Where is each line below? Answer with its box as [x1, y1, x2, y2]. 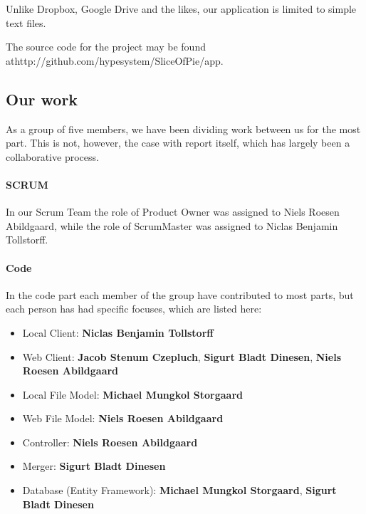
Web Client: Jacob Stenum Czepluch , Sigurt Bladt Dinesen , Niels [22, 349, 342, 364]
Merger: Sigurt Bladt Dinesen [22, 458, 166, 473]
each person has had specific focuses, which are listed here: [6, 301, 262, 316]
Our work [6, 88, 78, 110]
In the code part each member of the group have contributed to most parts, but [6, 287, 354, 302]
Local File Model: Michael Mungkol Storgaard [22, 387, 243, 402]
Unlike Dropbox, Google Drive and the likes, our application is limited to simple [6, 1, 357, 16]
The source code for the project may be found [6, 39, 206, 54]
